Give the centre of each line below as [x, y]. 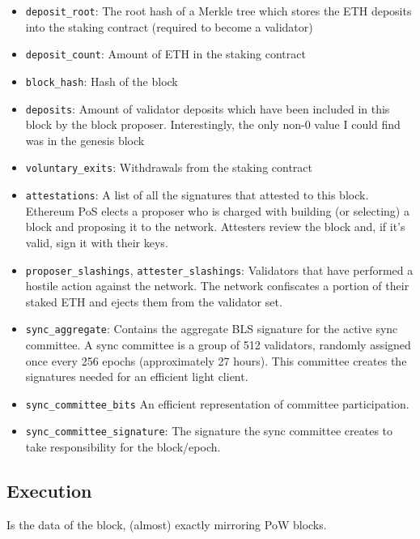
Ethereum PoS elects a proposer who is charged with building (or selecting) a [217, 210]
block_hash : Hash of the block [102, 81]
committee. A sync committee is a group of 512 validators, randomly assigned [218, 344]
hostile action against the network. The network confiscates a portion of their [217, 286]
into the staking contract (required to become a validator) [169, 26]
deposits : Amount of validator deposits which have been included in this [208, 108]
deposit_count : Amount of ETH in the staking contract [165, 54]
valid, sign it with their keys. [97, 242]
